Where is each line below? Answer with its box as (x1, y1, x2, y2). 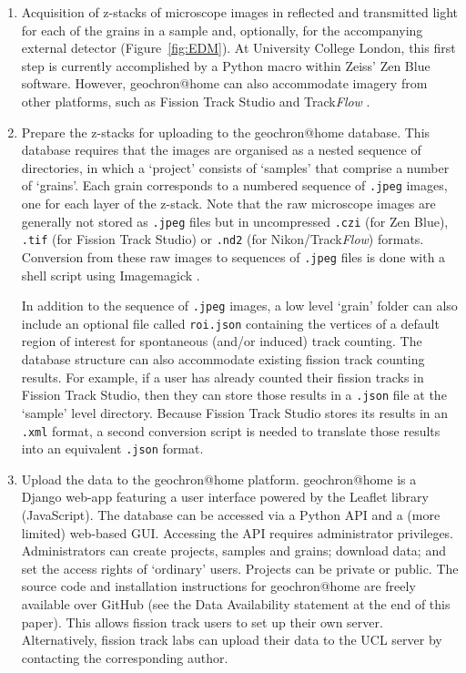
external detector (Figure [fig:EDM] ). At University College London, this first (21, 38, 456, 57)
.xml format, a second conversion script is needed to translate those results (21, 421, 441, 440)
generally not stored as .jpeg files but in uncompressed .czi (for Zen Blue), (21, 211, 449, 230)
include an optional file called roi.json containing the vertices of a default (21, 313, 440, 332)
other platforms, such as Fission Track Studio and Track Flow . (21, 91, 370, 110)
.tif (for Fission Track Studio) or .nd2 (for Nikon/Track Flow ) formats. (21, 229, 424, 249)
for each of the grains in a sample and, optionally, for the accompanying (21, 20, 423, 39)
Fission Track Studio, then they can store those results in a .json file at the (21, 385, 447, 404)
